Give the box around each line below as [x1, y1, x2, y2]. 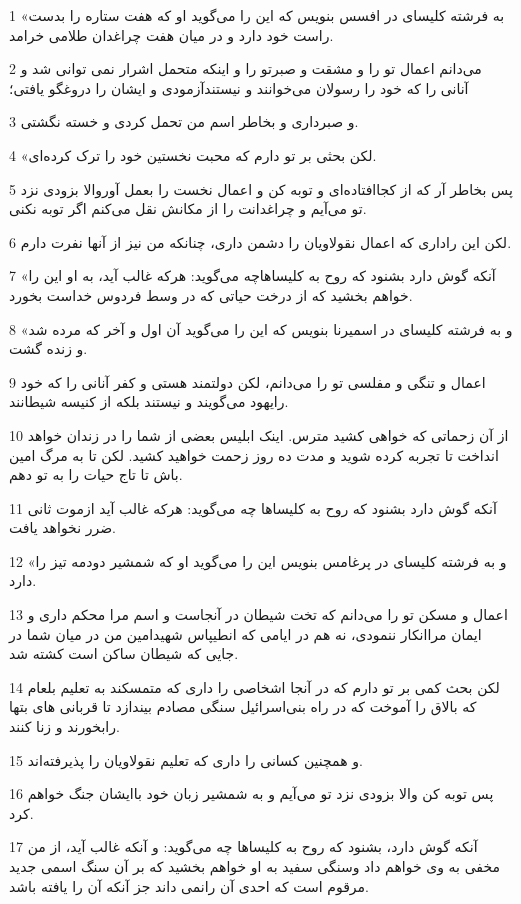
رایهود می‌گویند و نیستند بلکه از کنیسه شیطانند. [9, 391, 289, 412]
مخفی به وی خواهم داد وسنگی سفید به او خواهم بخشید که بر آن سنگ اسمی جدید [9, 856, 500, 876]
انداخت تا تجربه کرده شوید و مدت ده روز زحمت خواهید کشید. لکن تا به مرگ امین [9, 444, 499, 465]
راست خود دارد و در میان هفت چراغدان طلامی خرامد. [9, 24, 334, 45]
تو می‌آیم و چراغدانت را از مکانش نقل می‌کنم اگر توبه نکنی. [9, 198, 367, 219]
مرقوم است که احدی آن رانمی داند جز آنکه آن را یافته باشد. [9, 875, 369, 896]
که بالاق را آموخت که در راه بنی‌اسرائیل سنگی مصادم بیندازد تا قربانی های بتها [9, 696, 477, 717]
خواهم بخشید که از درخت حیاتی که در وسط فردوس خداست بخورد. [9, 284, 413, 305]
